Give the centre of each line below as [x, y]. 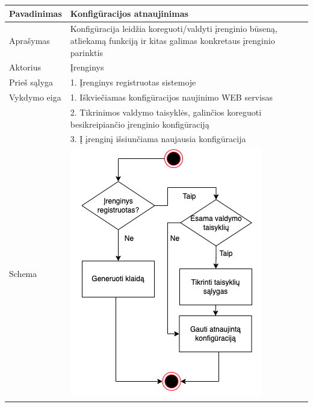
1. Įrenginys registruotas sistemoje [133, 82]
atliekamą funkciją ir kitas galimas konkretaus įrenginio [172, 40]
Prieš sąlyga [31, 82]
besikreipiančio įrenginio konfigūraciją [140, 124]
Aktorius [25, 67]
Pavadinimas [36, 13]
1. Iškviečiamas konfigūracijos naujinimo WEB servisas [171, 97]
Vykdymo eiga [35, 97]
